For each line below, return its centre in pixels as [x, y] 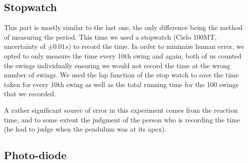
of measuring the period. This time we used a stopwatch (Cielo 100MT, [110, 37]
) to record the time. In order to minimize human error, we [156, 46]
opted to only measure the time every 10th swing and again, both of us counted [123, 55]
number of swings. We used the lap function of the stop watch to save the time [121, 75]
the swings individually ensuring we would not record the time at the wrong [117, 65]
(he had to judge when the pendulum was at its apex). [85, 129]
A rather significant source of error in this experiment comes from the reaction [121, 110]
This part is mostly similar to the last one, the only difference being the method [123, 27]
